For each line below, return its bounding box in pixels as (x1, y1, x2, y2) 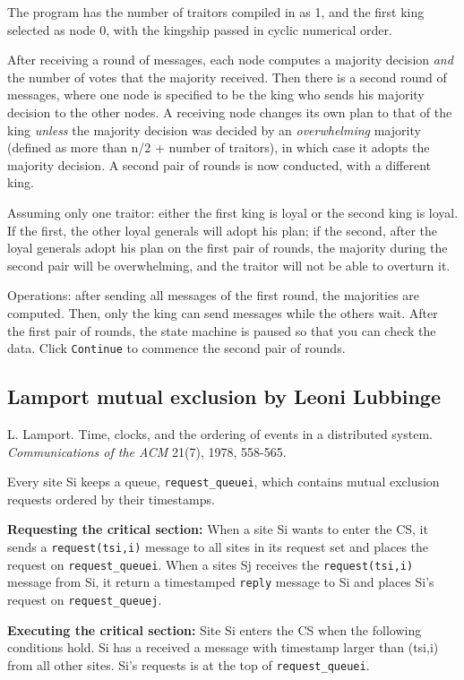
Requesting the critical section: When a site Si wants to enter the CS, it (7, 520, 428, 538)
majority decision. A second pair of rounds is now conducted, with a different (7, 155, 431, 174)
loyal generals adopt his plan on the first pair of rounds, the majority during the (7, 238, 448, 257)
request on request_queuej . (7, 590, 162, 608)
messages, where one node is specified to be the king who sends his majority (7, 85, 425, 104)
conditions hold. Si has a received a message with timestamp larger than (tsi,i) (7, 638, 439, 657)
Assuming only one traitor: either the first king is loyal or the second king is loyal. (7, 202, 459, 221)
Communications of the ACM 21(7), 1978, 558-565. (7, 442, 287, 461)
